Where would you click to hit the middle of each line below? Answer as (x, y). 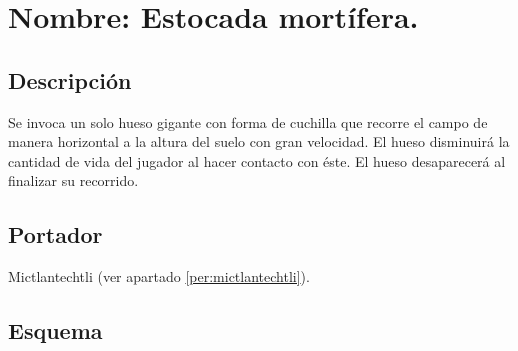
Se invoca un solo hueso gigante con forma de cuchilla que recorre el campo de (248, 121)
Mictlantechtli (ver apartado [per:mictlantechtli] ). (159, 276)
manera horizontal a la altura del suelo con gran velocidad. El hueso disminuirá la (259, 141)
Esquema (55, 330)
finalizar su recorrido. (73, 180)
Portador (55, 234)
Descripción (70, 79)
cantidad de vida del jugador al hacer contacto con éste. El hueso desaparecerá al (257, 160)
